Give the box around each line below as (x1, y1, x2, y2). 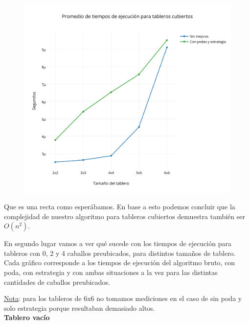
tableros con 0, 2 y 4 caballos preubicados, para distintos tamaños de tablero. (4, 248, 236, 258)
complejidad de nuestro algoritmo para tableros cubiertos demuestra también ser (4, 211, 245, 221)
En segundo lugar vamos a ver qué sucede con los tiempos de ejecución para (4, 238, 231, 249)
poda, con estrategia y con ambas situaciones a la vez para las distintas (4, 267, 218, 277)
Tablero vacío (4, 312, 50, 323)
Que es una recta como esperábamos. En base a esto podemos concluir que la (4, 201, 235, 212)
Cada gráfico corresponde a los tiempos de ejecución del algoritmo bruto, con (4, 257, 235, 268)
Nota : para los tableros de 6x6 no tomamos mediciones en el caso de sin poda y (4, 293, 242, 303)
